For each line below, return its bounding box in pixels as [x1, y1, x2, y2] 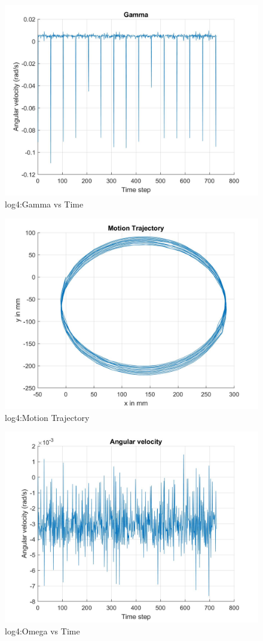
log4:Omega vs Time [5, 624, 80, 637]
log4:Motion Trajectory [5, 411, 90, 423]
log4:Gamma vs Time [5, 197, 84, 210]
